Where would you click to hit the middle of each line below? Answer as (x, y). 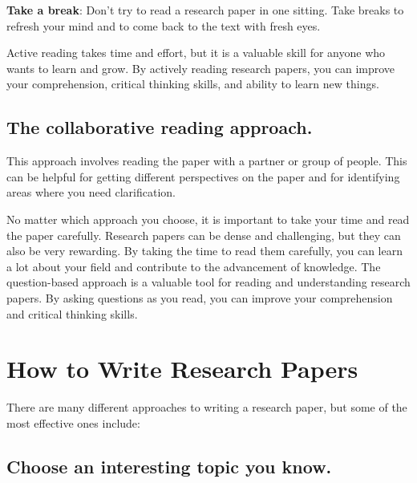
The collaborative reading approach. (160, 127)
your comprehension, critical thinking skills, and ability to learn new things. (193, 84)
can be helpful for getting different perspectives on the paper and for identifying (203, 176)
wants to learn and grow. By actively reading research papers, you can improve (201, 68)
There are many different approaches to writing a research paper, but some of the (207, 407)
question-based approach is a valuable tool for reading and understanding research (208, 282)
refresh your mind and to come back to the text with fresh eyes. (164, 25)
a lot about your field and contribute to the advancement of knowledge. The (194, 266)
